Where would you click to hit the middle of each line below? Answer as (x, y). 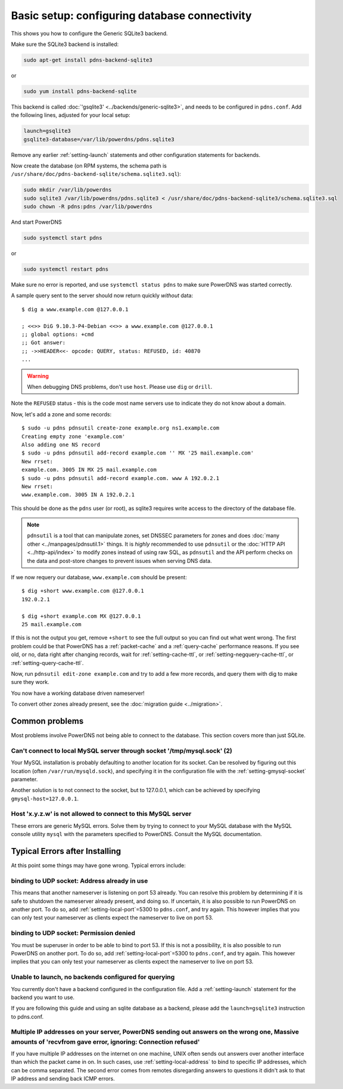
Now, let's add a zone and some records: (61, 414)
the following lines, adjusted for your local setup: (71, 115)
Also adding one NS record (61, 445)
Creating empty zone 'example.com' (74, 436)
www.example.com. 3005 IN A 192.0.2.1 (78, 495)
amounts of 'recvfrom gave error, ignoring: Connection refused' (105, 1042)
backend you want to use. (43, 997)
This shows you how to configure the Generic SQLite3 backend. (89, 33)
